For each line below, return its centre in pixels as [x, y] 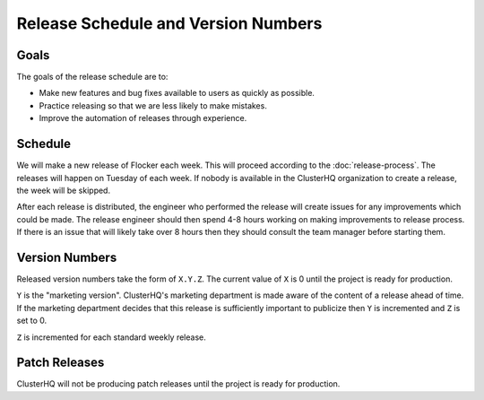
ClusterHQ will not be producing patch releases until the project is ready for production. [178, 384]
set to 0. [32, 321]
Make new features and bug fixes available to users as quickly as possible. [177, 93]
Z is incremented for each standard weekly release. [111, 337]
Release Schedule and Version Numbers [169, 23]
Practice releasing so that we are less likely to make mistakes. [153, 105]
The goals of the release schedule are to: [92, 77]
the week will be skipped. [64, 190]
